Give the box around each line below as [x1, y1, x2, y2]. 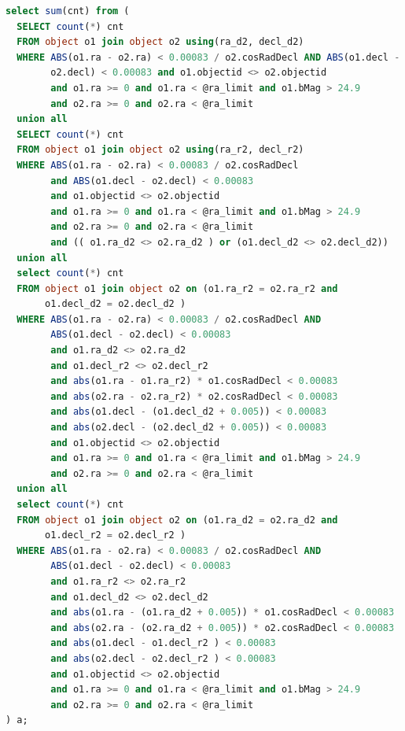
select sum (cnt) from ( [6, 6, 130, 17]
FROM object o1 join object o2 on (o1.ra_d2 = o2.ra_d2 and [17, 514, 338, 526]
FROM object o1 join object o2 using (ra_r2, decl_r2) [17, 144, 304, 156]
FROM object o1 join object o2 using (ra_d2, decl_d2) [17, 36, 304, 48]
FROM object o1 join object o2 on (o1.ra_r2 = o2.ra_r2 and [17, 282, 338, 294]
